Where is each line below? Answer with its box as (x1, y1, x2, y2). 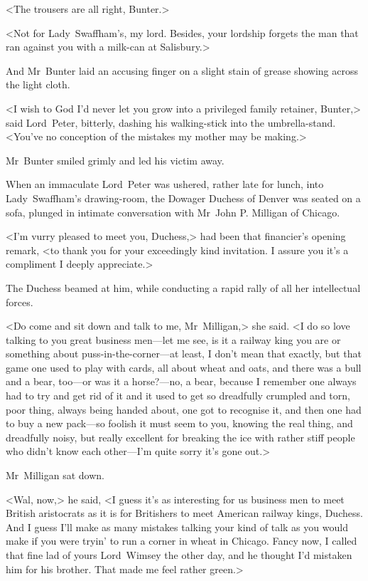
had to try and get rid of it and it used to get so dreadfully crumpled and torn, (6, 388, 350, 403)
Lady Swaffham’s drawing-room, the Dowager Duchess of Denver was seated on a (6, 190, 361, 205)
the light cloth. (6, 77, 70, 92)
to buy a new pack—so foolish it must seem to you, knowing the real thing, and (6, 416, 353, 431)
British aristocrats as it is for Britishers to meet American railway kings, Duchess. (6, 506, 363, 520)
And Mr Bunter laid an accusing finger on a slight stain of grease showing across (6, 63, 358, 78)
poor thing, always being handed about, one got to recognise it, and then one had (6, 402, 362, 417)
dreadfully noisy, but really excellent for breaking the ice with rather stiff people (6, 429, 355, 444)
